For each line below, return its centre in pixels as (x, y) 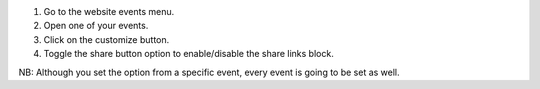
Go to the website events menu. (109, 11)
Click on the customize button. (106, 39)
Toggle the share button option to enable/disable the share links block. (188, 54)
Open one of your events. (96, 26)
